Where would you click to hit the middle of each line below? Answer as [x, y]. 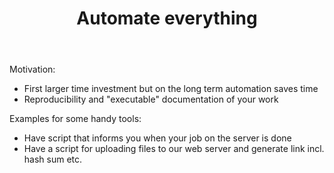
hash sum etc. [53, 159]
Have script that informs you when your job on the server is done [157, 138]
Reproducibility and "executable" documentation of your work [151, 99]
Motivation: [32, 69]
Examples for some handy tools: [75, 119]
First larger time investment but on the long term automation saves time [171, 89]
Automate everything [167, 18]
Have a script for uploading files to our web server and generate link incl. [174, 149]
